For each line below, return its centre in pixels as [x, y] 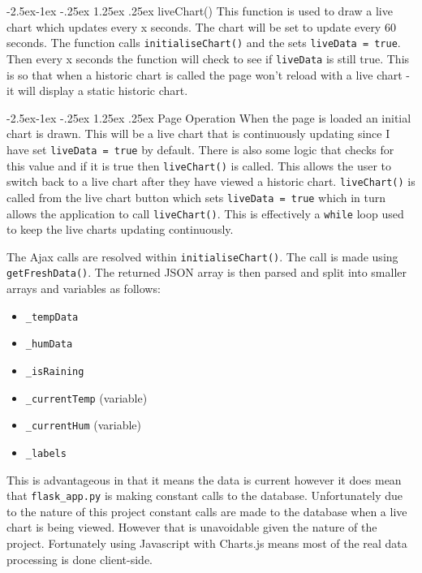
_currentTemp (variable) [86, 397]
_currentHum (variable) [83, 425]
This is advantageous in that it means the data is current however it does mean [204, 479]
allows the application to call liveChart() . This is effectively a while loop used [205, 213]
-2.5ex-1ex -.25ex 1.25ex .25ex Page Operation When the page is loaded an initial [209, 117]
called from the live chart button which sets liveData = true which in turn [196, 197]
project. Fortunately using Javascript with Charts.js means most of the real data [207, 543]
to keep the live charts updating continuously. [120, 229]
